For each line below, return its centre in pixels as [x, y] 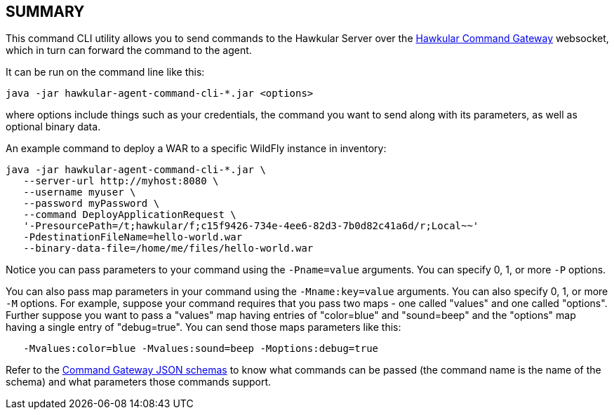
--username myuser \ [80, 192]
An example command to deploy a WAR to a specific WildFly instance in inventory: [196, 149]
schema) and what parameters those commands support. [139, 382]
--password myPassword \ [92, 204]
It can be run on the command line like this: [105, 72]
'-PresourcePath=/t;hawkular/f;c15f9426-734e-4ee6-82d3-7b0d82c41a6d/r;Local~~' [251, 226]
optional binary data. [53, 127]
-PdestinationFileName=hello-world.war [133, 237]
